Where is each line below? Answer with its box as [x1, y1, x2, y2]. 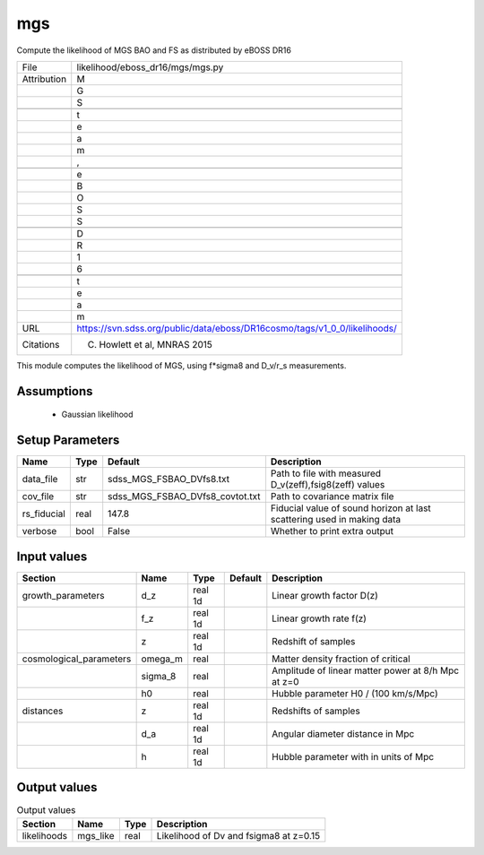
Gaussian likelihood [61, 409, 134, 420]
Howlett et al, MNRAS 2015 [99, 338, 212, 350]
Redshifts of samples [272, 704, 360, 717]
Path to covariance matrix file [270, 490, 394, 503]
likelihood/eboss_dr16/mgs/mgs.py [76, 61, 224, 73]
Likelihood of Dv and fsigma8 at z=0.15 [156, 829, 321, 842]
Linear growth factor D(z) [272, 589, 378, 601]
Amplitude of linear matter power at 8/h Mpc [272, 664, 460, 677]
